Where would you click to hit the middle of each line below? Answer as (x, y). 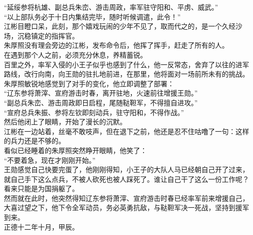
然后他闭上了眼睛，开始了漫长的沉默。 (65, 122)
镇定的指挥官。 (55, 35)
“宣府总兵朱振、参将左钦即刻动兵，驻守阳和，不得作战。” (94, 112)
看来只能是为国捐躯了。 (41, 188)
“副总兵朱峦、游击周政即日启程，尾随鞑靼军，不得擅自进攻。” (101, 102)
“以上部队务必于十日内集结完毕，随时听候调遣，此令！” (92, 16)
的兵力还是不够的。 (35, 141)
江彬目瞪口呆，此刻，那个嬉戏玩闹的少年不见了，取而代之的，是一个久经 (120, 26)
